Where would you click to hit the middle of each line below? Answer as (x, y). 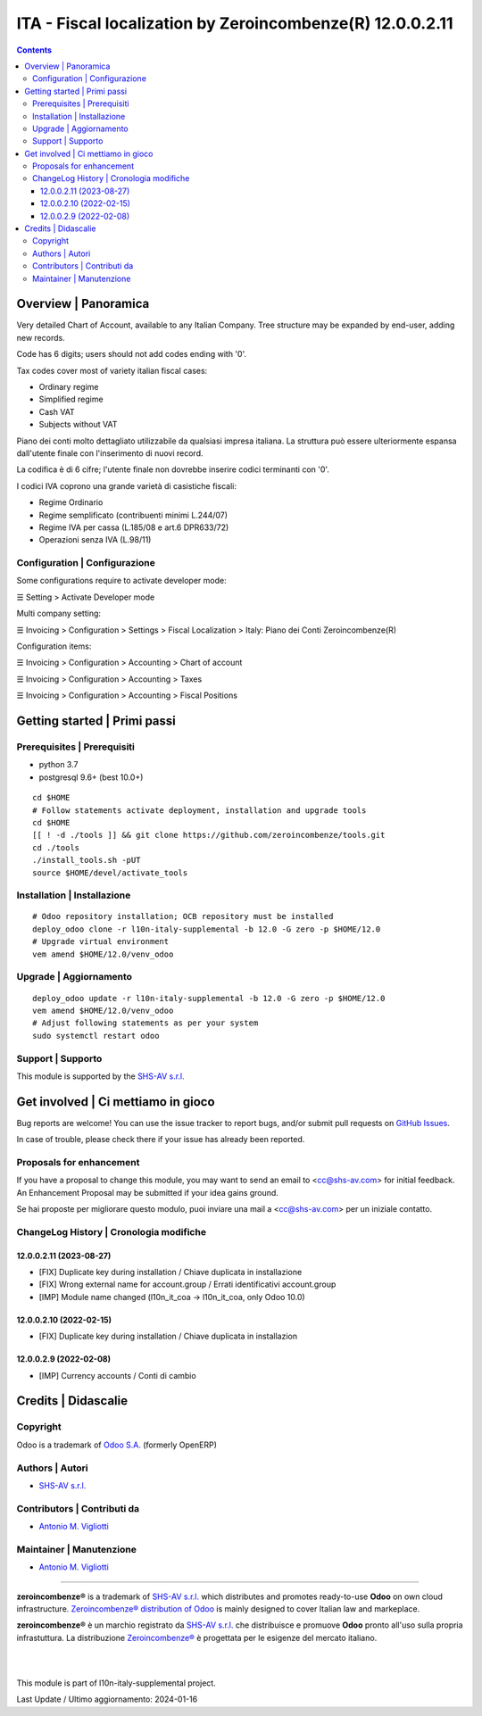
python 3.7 (58, 765)
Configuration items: (54, 646)
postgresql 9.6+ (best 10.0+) (91, 777)
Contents (34, 50)
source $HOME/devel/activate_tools (110, 873)
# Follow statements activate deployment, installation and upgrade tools (199, 810)
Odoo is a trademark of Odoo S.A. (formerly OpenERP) (117, 1445)
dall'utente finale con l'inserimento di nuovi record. (110, 453)
